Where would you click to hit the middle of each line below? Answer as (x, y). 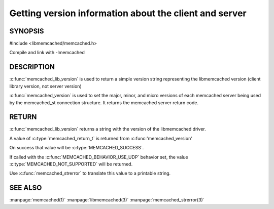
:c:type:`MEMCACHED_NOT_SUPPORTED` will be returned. (71, 164)
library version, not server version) (45, 86)
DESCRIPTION (32, 67)
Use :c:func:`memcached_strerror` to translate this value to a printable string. (90, 173)
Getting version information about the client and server (128, 13)
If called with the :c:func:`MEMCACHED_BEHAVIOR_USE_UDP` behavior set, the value (99, 157)
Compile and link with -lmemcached (47, 53)
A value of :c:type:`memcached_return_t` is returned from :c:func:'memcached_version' (101, 138)
